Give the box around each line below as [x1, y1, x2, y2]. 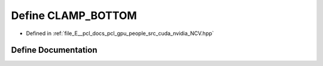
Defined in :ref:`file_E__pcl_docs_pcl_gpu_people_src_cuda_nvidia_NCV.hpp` [26, 30, 214, 37]
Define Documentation [11, 45, 97, 55]
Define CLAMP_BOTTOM [11, 9, 137, 22]
